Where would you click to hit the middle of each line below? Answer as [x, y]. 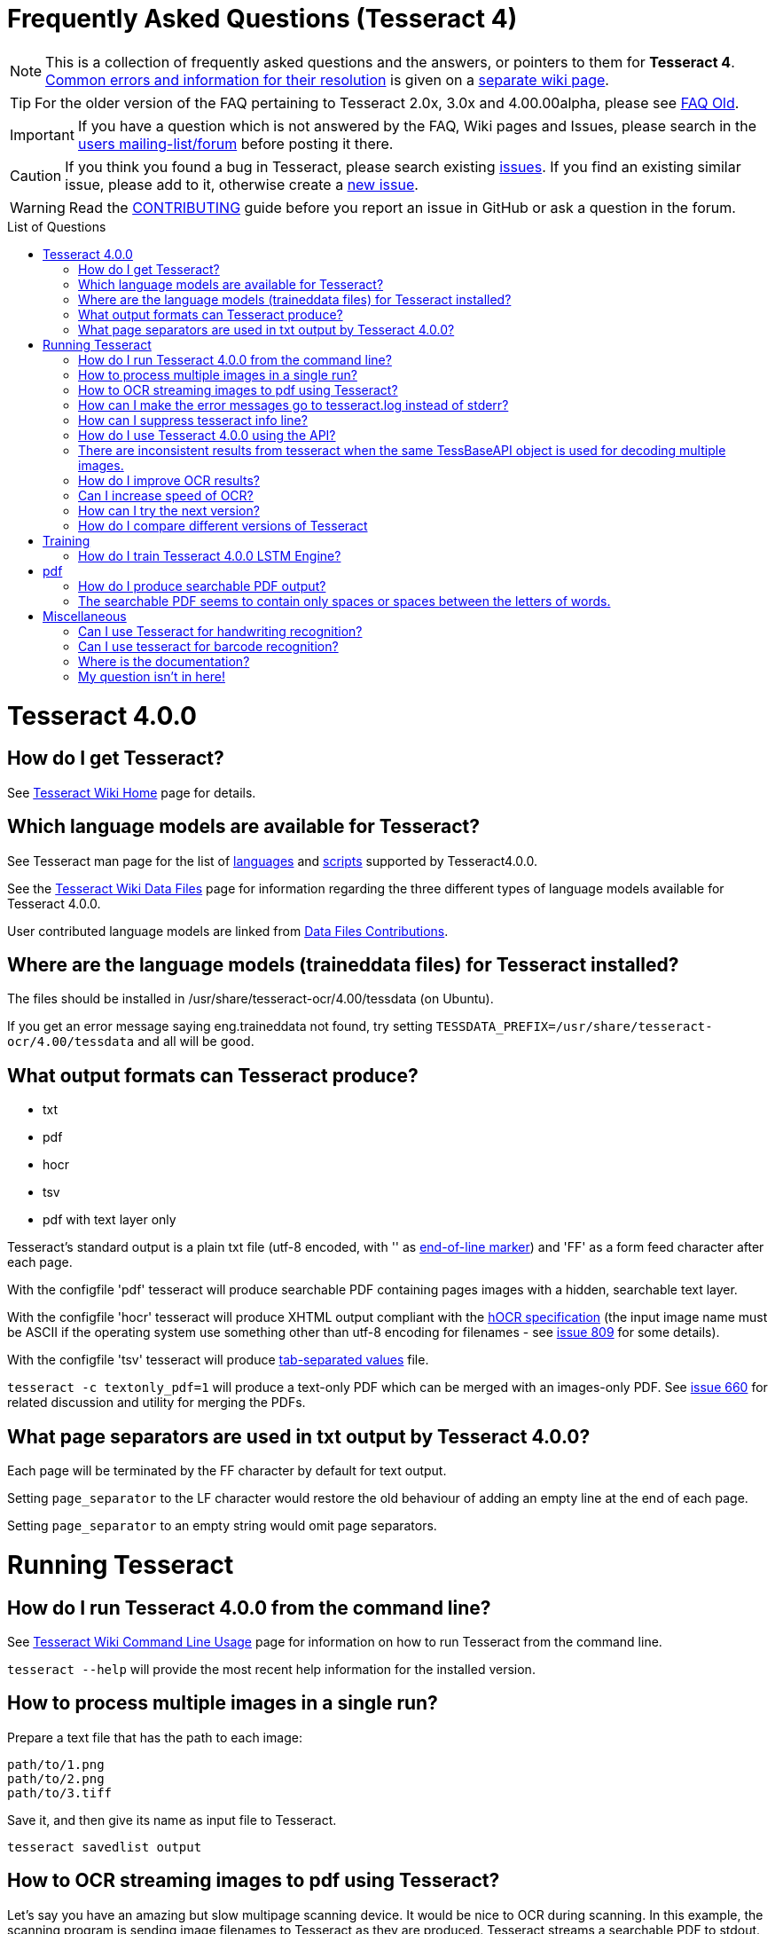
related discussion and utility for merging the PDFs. [157, 1403]
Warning [38, 207]
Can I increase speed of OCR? [166, 495]
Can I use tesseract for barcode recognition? [208, 646]
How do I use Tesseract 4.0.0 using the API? [207, 435]
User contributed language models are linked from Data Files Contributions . [228, 931]
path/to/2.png [56, 1778]
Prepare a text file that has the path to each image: [155, 1737]
